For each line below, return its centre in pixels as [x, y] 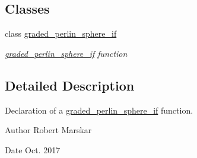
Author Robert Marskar [48, 130]
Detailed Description [70, 85]
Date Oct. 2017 [33, 149]
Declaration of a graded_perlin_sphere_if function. [99, 110]
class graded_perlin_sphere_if [61, 33]
